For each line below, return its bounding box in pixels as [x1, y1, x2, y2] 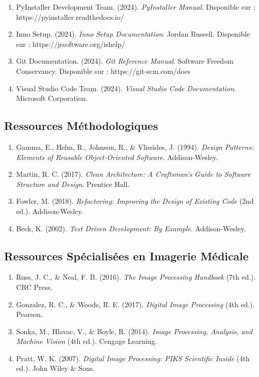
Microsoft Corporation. [16, 93, 88, 103]
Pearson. [16, 309, 43, 319]
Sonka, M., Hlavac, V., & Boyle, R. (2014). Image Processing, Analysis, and [16, 326, 253, 336]
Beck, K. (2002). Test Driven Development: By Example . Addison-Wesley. [16, 223, 246, 233]
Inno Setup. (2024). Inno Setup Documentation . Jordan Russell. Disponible [16, 29, 250, 39]
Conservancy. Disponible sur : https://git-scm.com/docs [16, 65, 191, 76]
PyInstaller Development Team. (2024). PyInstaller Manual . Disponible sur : [16, 2, 255, 12]
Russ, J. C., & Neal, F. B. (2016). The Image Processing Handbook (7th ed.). [16, 272, 256, 282]
